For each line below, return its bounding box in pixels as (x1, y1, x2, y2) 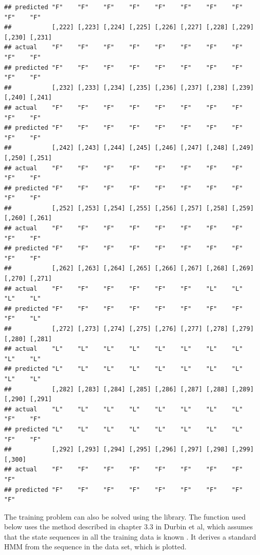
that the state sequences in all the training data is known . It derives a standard (4, 531, 256, 542)
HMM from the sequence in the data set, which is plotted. (4, 541, 187, 552)
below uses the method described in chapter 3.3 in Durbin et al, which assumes (4, 521, 253, 532)
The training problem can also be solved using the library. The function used (4, 511, 246, 522)
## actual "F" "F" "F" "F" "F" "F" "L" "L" (4, 285, 243, 292)
